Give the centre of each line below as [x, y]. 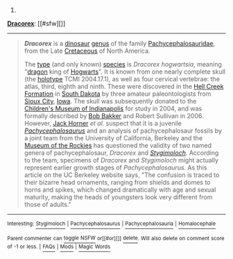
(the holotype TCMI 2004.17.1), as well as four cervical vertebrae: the [122, 79]
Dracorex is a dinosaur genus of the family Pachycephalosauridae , [120, 43]
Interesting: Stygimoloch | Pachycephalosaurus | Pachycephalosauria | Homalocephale [112, 224]
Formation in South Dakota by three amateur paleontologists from [118, 94]
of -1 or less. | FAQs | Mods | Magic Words [59, 247]
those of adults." [48, 204]
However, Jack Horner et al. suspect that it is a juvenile [103, 123]
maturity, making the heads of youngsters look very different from [118, 197]
